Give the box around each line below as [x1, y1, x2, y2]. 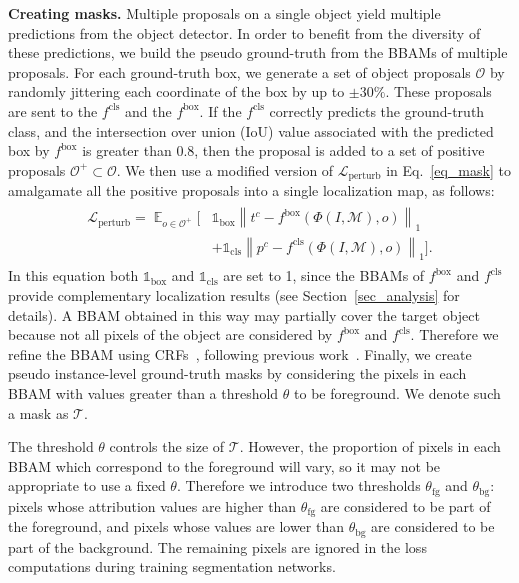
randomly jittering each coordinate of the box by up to [8, 81, 345, 102]
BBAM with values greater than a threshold [8, 383, 279, 404]
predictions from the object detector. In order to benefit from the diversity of [8, 22, 481, 43]
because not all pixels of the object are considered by [8, 324, 333, 345]
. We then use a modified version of [116, 159, 334, 180]
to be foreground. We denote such [294, 383, 501, 404]
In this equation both [8, 265, 139, 286]
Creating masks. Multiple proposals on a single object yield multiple [8, 3, 441, 23]
